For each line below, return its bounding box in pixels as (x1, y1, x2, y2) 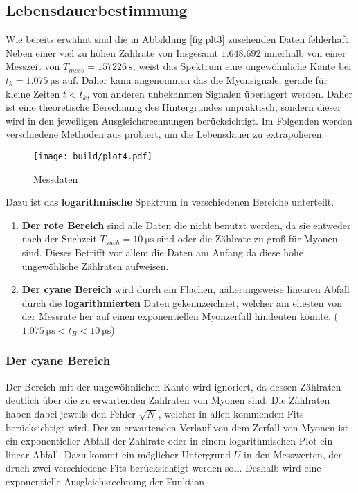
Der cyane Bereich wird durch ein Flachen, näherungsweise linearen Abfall (21, 282, 350, 296)
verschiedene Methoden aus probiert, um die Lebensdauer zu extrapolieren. (6, 127, 325, 141)
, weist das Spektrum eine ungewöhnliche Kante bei (132, 59, 352, 73)
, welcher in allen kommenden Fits (158, 406, 304, 420)
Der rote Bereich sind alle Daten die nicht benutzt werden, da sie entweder (21, 217, 351, 232)
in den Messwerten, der (243, 447, 342, 461)
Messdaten (33, 171, 78, 186)
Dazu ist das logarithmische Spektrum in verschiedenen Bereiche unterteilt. (6, 195, 334, 209)
